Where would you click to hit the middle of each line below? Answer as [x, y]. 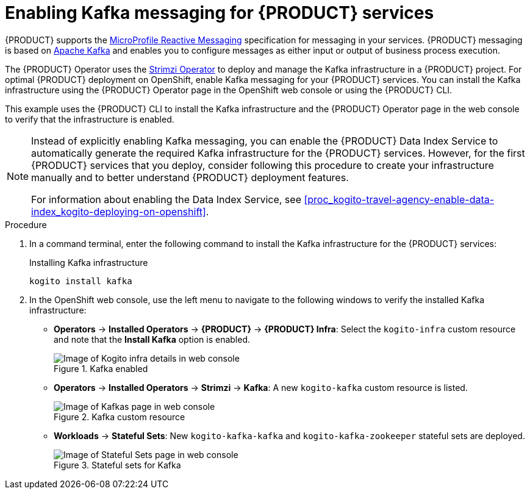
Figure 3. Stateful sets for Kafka [117, 465]
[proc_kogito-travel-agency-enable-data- [399, 199]
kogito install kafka [81, 281]
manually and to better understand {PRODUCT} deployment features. [190, 177]
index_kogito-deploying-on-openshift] [119, 211]
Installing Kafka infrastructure [89, 262]
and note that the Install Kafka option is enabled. [152, 339]
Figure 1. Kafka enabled [101, 368]
